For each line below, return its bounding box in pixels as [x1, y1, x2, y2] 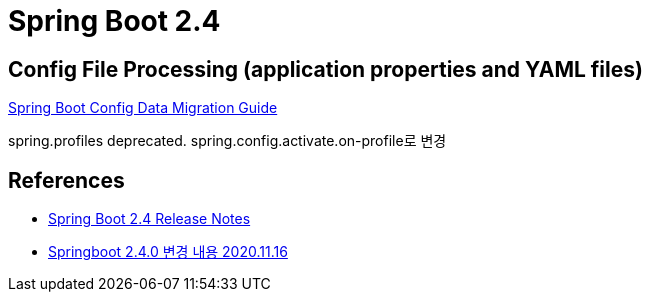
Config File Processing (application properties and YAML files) [8, 56, 643, 82]
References [8, 167, 125, 193]
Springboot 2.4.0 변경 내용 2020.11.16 [48, 243, 288, 261]
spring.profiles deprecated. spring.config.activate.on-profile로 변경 [8, 132, 447, 150]
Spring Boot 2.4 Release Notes [48, 210, 251, 228]
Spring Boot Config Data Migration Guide [8, 99, 278, 117]
